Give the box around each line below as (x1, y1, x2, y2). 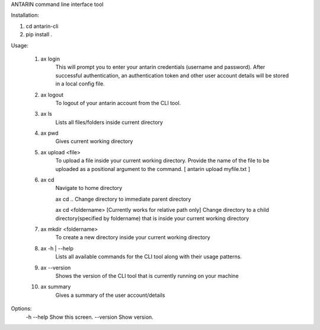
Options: (11, 305, 32, 312)
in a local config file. (55, 80, 105, 87)
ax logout (40, 91, 64, 98)
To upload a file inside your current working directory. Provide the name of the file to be (55, 157, 270, 164)
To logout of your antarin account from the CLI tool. (55, 99, 181, 106)
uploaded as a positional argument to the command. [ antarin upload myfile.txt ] (55, 165, 250, 172)
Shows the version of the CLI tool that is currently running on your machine (55, 272, 239, 279)
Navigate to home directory (55, 185, 123, 192)
